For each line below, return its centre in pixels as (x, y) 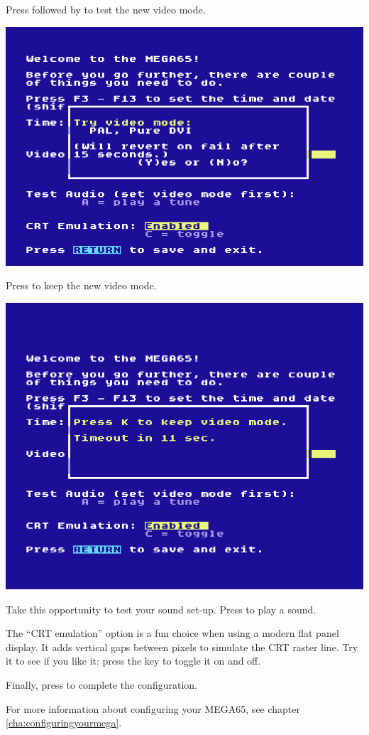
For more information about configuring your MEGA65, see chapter (153, 708)
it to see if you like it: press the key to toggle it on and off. (133, 661)
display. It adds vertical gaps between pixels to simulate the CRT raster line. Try (182, 647)
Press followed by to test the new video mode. (106, 9)
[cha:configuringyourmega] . (64, 723)
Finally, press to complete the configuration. (101, 684)
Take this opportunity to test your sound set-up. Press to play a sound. (161, 609)
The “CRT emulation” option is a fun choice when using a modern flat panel (172, 633)
